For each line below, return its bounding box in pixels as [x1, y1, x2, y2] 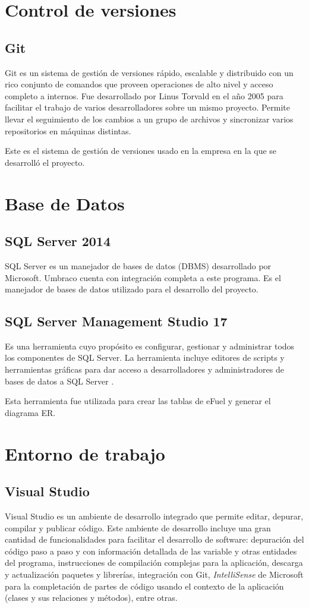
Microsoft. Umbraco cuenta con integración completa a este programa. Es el [5, 271, 281, 283]
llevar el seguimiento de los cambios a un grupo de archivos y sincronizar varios [5, 112, 294, 125]
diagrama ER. [5, 406, 56, 418]
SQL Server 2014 [5, 232, 111, 250]
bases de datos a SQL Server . [5, 374, 114, 387]
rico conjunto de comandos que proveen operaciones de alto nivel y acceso [5, 78, 273, 90]
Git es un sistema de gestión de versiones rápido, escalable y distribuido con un [5, 66, 294, 78]
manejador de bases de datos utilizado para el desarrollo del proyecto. [5, 283, 258, 295]
